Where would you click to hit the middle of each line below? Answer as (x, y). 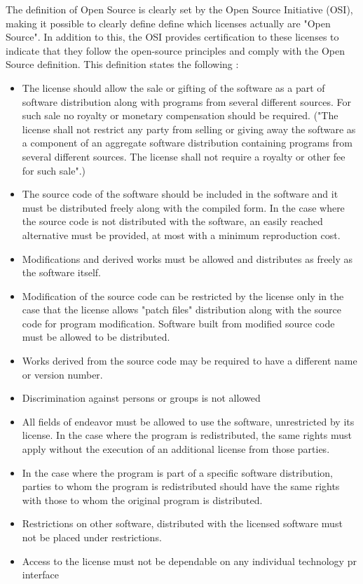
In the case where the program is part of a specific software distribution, (177, 472)
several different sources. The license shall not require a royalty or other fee (184, 156)
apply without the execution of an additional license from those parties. (176, 449)
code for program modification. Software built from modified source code (178, 323)
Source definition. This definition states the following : (122, 64)
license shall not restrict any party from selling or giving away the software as (189, 129)
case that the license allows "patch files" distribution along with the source (181, 310)
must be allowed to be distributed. (96, 337)
